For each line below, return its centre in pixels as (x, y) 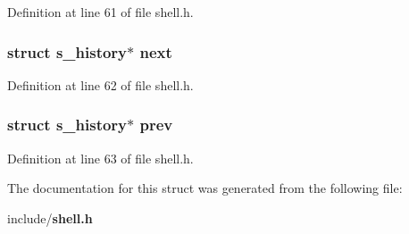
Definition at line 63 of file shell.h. (100, 158)
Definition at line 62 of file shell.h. (100, 84)
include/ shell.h (50, 217)
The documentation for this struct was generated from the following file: (205, 188)
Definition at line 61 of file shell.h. (100, 12)
